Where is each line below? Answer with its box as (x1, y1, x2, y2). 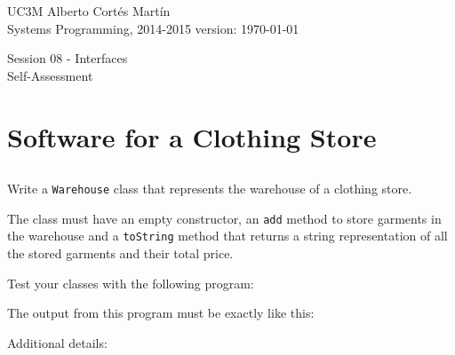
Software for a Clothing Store (7, 118, 377, 154)
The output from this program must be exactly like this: (7, 304, 315, 322)
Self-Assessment (7, 66, 93, 84)
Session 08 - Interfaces (7, 49, 128, 67)
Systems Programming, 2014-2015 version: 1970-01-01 (7, 19, 299, 37)
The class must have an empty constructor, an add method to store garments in (7, 209, 442, 227)
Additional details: (7, 333, 108, 351)
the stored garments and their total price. (7, 244, 234, 263)
